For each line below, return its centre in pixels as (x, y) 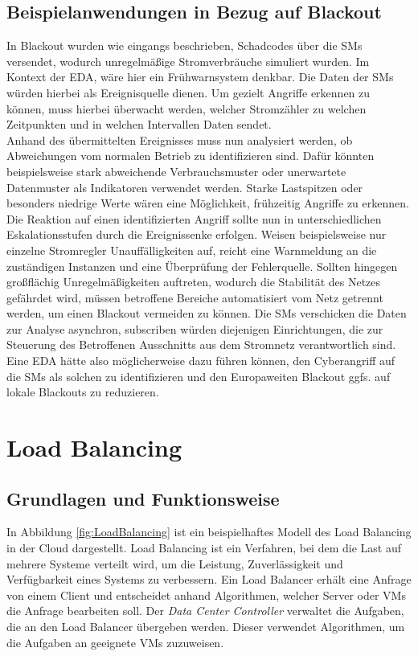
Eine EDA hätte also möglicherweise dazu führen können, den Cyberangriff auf (201, 361)
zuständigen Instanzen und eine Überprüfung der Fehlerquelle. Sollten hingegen (202, 266)
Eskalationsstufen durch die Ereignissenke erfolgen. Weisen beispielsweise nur (197, 234)
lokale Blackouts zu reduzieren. (83, 392)
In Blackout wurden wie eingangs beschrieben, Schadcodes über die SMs (184, 45)
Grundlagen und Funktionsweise (143, 498)
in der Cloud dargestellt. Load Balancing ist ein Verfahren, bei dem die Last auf (204, 548)
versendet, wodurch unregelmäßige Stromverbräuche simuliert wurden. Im (188, 61)
